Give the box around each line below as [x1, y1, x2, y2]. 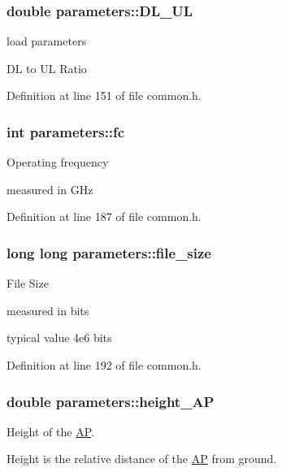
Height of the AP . [7, 422, 94, 440]
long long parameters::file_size [7, 242, 211, 262]
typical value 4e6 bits [7, 329, 112, 346]
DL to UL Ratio [7, 59, 87, 76]
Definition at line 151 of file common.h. [7, 87, 202, 104]
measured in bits [7, 301, 89, 318]
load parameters [7, 32, 87, 50]
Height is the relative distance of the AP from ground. [7, 450, 277, 467]
